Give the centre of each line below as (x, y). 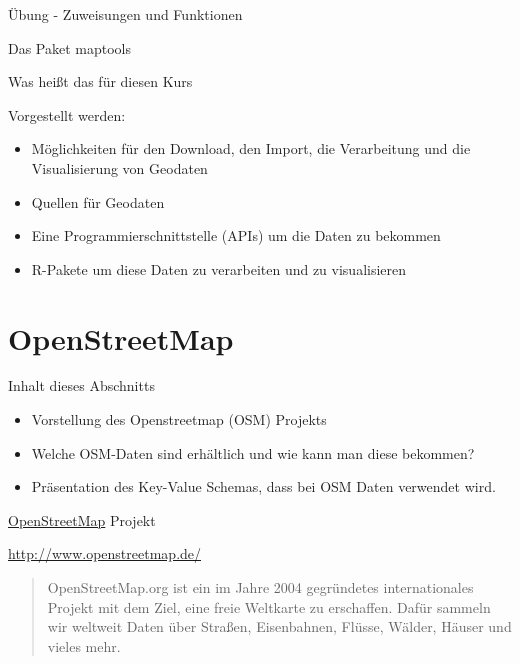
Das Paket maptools (70, 47)
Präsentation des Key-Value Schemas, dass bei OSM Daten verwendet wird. (263, 486)
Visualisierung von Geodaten (119, 167)
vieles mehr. (84, 645)
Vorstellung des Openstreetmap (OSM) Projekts (179, 419)
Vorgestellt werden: (67, 114)
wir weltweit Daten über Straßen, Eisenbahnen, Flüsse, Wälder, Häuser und (279, 626)
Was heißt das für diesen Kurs (100, 81)
